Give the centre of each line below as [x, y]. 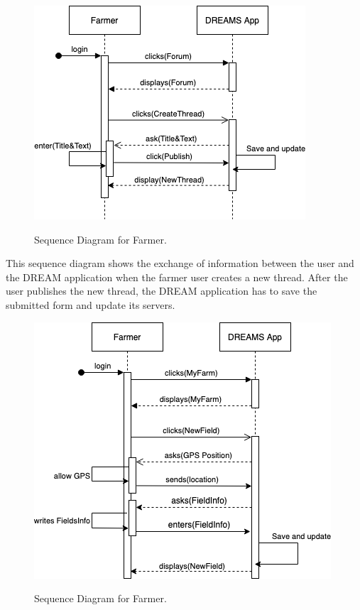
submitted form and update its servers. [91, 304]
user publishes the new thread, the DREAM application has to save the [162, 291]
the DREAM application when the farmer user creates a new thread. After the [177, 277]
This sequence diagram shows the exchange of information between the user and [180, 263]
